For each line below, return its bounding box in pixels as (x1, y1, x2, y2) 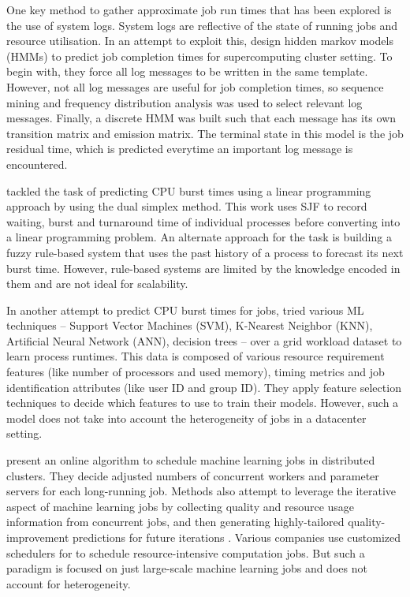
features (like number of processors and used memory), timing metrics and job (6, 364, 385, 380)
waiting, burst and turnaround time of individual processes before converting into (6, 213, 401, 229)
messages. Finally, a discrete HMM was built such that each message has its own (6, 110, 397, 126)
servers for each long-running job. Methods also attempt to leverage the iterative (6, 483, 397, 499)
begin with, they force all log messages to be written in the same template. (6, 63, 368, 80)
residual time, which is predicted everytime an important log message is (6, 140, 353, 157)
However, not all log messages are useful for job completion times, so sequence (6, 78, 384, 95)
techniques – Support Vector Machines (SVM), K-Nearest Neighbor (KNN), (6, 317, 373, 334)
